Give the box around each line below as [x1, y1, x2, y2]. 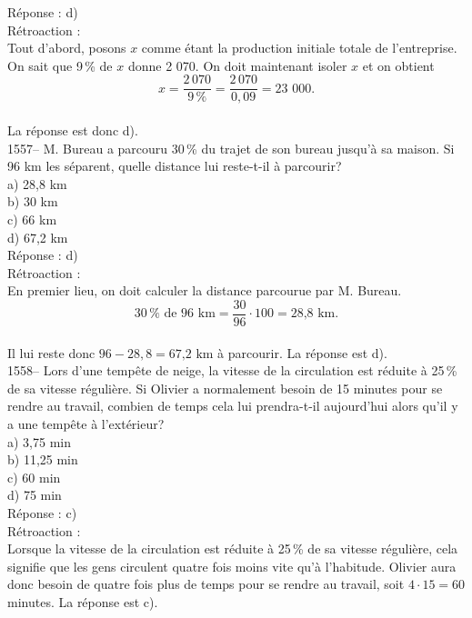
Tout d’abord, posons [7, 38, 126, 57]
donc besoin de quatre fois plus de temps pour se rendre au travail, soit [7, 574, 405, 593]
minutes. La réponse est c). [7, 592, 158, 611]
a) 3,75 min [7, 432, 71, 451]
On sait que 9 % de [7, 55, 113, 75]
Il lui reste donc [7, 343, 95, 362]
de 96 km [164, 307, 216, 321]
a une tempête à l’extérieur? [7, 414, 165, 433]
